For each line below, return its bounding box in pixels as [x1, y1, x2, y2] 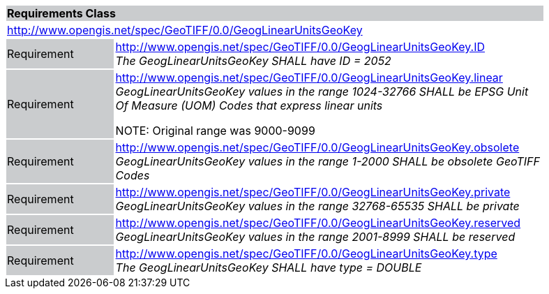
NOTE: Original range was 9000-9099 [115, 124, 315, 138]
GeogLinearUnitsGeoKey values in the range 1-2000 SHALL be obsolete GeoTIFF [115, 154, 540, 168]
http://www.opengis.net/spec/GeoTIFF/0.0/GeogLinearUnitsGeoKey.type [115, 247, 497, 260]
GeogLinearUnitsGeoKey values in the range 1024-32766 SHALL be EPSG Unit [115, 84, 529, 98]
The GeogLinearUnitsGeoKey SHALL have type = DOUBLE [115, 260, 422, 274]
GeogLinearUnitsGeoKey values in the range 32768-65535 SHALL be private [115, 199, 520, 213]
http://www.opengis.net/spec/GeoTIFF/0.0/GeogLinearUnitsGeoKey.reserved [115, 216, 521, 230]
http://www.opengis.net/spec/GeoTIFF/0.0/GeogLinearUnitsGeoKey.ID [115, 40, 486, 54]
